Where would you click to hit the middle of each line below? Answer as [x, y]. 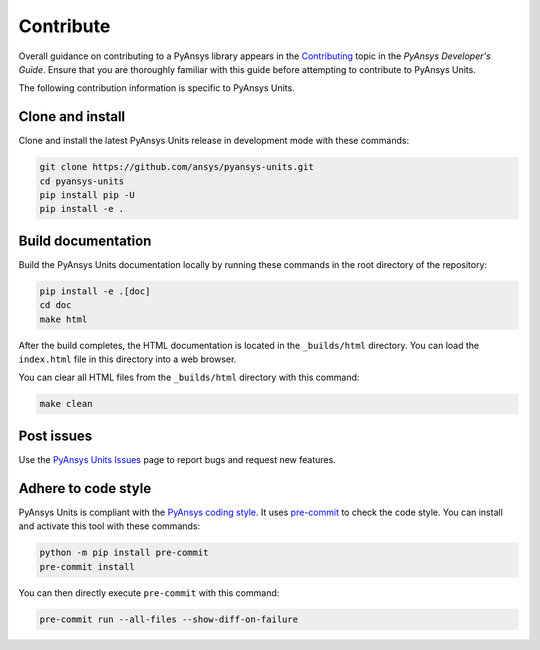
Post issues [55, 435]
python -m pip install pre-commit [124, 553]
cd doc [55, 305]
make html [63, 319]
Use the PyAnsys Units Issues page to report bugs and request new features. [177, 459]
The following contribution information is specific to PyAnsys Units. [156, 88]
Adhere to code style [85, 488]
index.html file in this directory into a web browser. [127, 359]
